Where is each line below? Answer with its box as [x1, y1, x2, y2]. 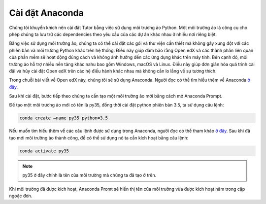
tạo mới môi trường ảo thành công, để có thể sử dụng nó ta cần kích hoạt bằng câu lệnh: [9, 135, 189, 140]
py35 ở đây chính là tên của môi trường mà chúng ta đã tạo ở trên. [22, 172, 157, 178]
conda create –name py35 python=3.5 [19, 115, 108, 121]
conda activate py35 [19, 148, 69, 154]
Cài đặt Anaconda [9, 7, 84, 18]
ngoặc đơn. [9, 193, 33, 199]
